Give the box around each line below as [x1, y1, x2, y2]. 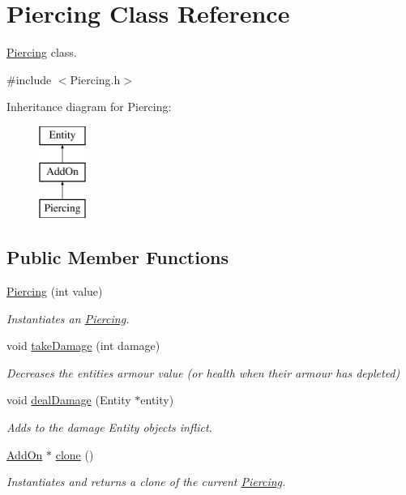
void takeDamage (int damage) [6, 337, 160, 354]
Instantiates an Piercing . [6, 309, 130, 326]
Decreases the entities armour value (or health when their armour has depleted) [6, 364, 400, 381]
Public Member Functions [6, 245, 229, 270]
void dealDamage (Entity [6, 391, 131, 408]
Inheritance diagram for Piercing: [6, 98, 172, 115]
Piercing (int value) [6, 283, 103, 300]
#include [6, 70, 52, 87]
